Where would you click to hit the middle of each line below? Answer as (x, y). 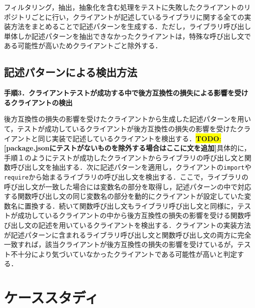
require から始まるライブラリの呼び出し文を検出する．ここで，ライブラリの (126, 176)
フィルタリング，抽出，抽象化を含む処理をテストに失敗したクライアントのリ (127, 7)
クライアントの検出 (42, 102)
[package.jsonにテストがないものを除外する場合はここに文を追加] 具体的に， (127, 148)
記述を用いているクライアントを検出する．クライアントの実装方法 (144, 225)
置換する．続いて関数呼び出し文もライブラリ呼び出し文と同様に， (131, 205)
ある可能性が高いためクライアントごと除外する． (83, 46)
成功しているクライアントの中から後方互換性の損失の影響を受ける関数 (131, 215)
